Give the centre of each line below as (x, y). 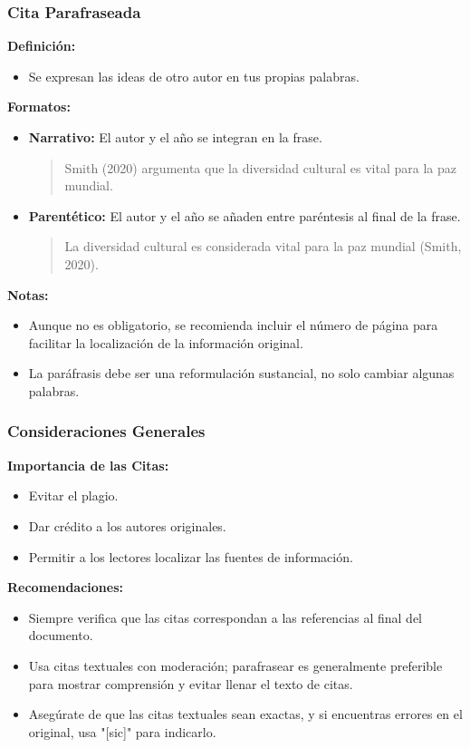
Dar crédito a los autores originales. (127, 525)
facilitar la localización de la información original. (166, 342)
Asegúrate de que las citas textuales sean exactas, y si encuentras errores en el (245, 714)
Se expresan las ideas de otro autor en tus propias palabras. (194, 76)
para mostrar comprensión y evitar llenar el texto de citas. (191, 683)
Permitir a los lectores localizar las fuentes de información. (191, 556)
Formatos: (39, 107)
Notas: (28, 294)
